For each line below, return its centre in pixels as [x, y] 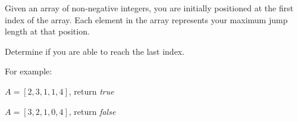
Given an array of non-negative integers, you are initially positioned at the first [149, 8]
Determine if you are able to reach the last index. [95, 51]
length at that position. [47, 31]
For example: [29, 71]
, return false [92, 111]
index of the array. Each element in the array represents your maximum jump [146, 19]
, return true [91, 91]
